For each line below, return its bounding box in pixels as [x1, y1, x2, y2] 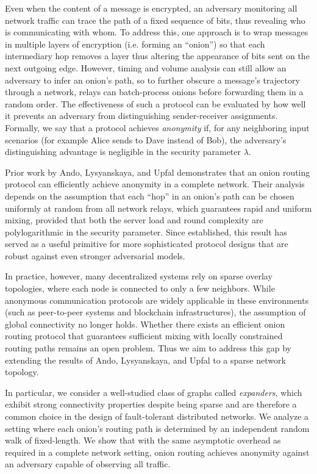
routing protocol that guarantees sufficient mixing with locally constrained [5, 329, 283, 342]
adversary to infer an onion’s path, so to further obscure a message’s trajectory [5, 73, 300, 86]
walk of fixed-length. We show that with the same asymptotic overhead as [5, 434, 281, 447]
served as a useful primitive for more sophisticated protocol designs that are [5, 237, 288, 250]
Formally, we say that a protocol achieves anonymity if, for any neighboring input [5, 121, 310, 134]
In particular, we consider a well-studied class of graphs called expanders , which [5, 386, 302, 398]
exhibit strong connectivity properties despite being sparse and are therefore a [5, 398, 297, 411]
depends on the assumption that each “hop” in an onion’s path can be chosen [5, 189, 294, 202]
